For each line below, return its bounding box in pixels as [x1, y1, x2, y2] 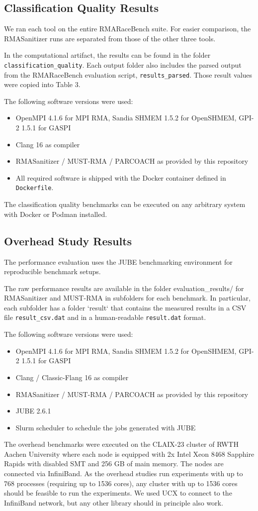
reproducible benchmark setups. [4, 266, 101, 277]
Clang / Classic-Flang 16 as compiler [15, 372, 129, 382]
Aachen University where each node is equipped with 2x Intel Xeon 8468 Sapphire [4, 448, 255, 459]
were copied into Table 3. [4, 79, 81, 90]
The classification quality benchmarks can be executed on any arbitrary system [4, 199, 246, 209]
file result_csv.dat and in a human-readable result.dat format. [4, 312, 206, 322]
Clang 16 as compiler [15, 139, 80, 149]
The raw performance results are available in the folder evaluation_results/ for [4, 283, 244, 293]
